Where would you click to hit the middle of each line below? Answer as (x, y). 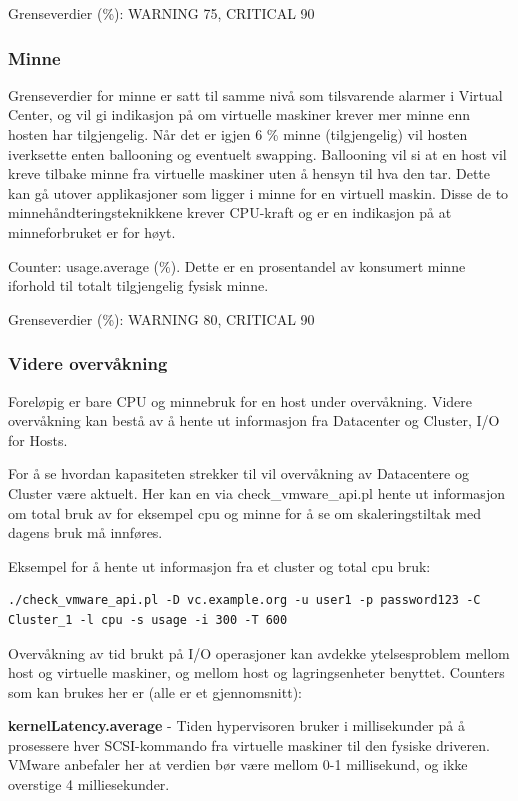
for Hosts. (38, 439)
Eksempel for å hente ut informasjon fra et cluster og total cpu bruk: (219, 565)
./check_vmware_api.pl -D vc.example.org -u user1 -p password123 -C (244, 600)
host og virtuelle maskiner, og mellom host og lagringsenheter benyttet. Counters (256, 672)
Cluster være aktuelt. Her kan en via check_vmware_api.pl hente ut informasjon (256, 492)
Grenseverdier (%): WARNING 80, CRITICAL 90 (161, 318)
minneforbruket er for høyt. (92, 231)
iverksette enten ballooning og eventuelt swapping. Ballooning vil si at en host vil (257, 153)
